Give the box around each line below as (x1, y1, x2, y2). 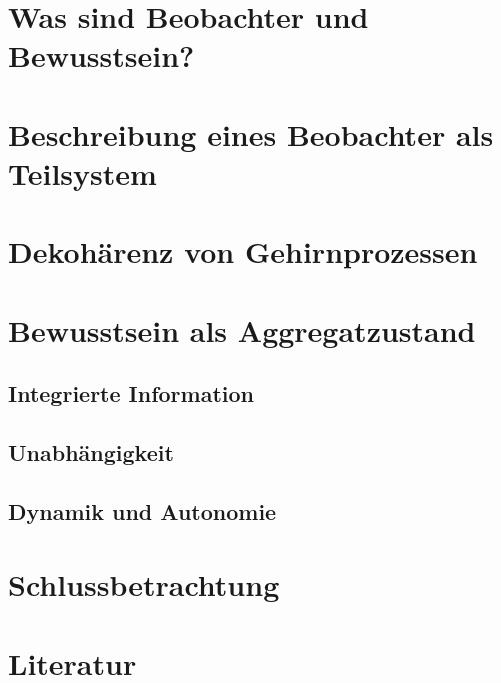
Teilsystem (8, 152, 157, 193)
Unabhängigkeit (8, 437, 174, 468)
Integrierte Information (8, 378, 255, 409)
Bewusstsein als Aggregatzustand (8, 309, 476, 350)
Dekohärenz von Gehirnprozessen (8, 231, 478, 272)
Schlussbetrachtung (8, 564, 280, 605)
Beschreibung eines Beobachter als (8, 113, 494, 154)
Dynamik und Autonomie (8, 495, 277, 526)
